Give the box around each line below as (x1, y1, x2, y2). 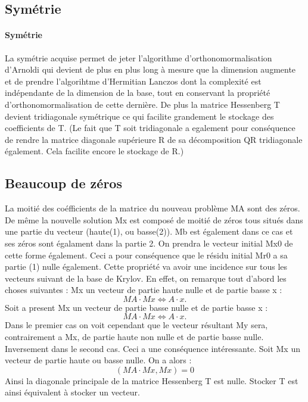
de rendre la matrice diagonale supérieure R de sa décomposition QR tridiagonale (5, 133, 303, 145)
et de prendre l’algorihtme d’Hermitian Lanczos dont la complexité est (5, 74, 262, 87)
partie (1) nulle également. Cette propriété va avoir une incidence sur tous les (5, 260, 288, 273)
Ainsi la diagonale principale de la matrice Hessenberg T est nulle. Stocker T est (5, 374, 298, 387)
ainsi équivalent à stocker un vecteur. (5, 386, 140, 398)
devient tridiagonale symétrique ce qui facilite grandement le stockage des (5, 110, 274, 122)
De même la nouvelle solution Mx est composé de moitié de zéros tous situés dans (5, 213, 303, 226)
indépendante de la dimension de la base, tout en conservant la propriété (5, 86, 270, 99)
